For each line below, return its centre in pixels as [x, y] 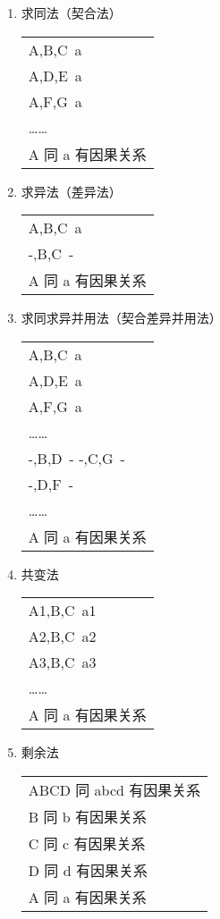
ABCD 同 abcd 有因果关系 [114, 789]
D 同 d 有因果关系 [88, 870]
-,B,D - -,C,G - [76, 458]
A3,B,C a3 [62, 662]
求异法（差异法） [71, 191]
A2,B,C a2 [62, 637]
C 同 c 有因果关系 [87, 843]
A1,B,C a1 [62, 611]
